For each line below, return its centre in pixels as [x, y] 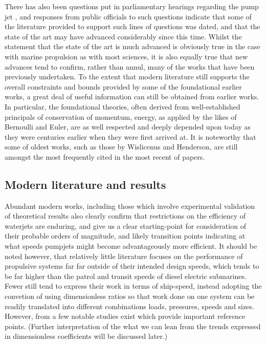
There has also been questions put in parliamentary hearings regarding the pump [132, 6]
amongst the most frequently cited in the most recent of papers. [105, 156]
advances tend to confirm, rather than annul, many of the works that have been [130, 66]
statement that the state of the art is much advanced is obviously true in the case [132, 46]
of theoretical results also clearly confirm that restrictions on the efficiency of [125, 216]
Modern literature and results [85, 184]
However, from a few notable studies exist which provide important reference [125, 316]
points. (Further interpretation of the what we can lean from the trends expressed [133, 326]
